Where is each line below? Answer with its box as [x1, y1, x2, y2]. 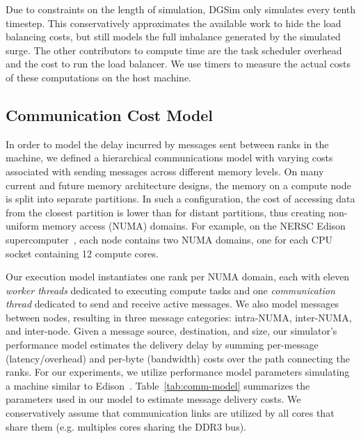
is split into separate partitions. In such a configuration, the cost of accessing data [6, 191, 355, 206]
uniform [6, 218, 39, 233]
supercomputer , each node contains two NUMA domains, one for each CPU [6, 232, 332, 246]
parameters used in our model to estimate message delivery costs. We [6, 392, 301, 406]
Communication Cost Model [6, 104, 214, 125]
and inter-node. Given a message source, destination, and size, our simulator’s [6, 324, 337, 338]
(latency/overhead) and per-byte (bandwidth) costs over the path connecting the [6, 351, 350, 365]
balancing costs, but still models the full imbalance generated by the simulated [6, 29, 341, 44]
